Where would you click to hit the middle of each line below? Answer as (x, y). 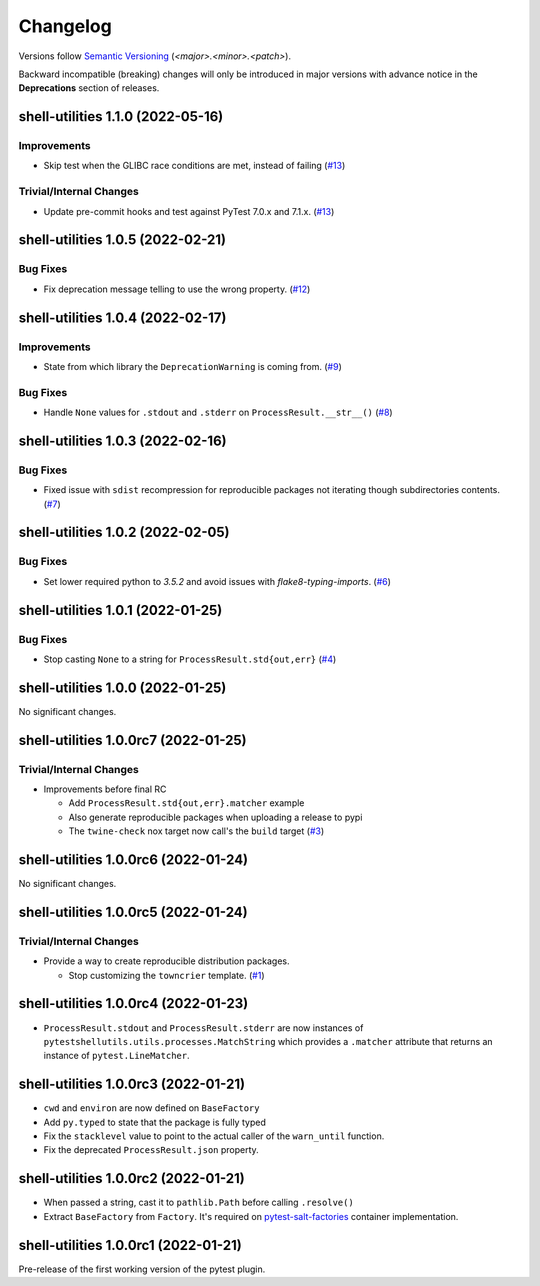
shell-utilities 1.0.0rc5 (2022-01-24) (133, 911)
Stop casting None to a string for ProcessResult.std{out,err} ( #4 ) (190, 659)
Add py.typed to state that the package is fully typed (155, 1122)
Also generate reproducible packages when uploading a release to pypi (215, 817)
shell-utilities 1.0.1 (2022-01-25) (120, 610)
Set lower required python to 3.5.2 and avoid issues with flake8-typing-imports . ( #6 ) (217, 581)
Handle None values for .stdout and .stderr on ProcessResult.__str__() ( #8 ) (218, 412)
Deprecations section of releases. (89, 88)
